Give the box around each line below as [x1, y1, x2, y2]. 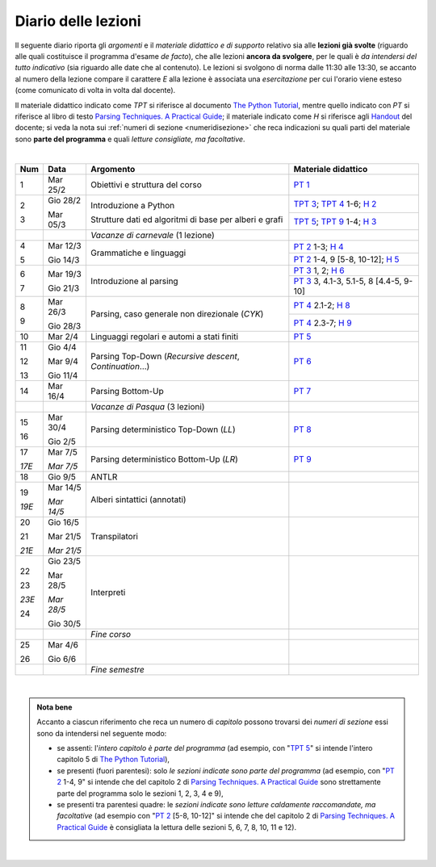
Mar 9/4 [47, 356, 78, 367]
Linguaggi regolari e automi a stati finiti [90, 331, 238, 342]
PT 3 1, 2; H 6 [293, 265, 345, 276]
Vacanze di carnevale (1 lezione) [90, 230, 216, 241]
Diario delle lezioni [15, 12, 141, 30]
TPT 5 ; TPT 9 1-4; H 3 [293, 216, 377, 227]
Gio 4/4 [47, 341, 77, 353]
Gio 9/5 [47, 471, 77, 483]
